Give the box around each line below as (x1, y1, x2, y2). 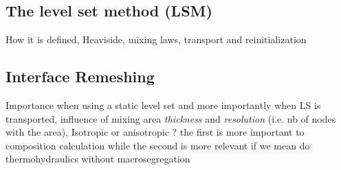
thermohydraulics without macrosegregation (5, 151, 190, 166)
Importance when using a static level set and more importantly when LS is (5, 98, 321, 112)
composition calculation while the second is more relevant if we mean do (5, 138, 310, 152)
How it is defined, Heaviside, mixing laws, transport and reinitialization (5, 32, 307, 47)
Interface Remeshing (5, 66, 155, 87)
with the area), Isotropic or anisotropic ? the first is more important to (5, 125, 305, 139)
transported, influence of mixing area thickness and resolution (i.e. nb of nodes (5, 111, 336, 125)
